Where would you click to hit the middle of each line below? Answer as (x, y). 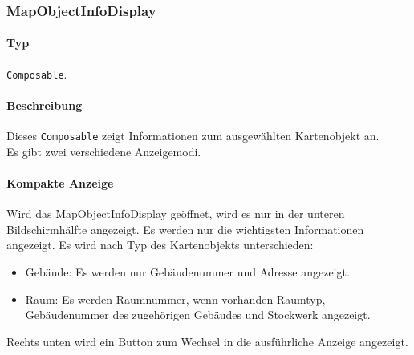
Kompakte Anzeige (60, 182)
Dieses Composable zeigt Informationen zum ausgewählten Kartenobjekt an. (193, 136)
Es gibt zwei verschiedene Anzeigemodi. (104, 151)
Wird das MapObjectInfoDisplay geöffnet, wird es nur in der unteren (176, 214)
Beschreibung (45, 105)
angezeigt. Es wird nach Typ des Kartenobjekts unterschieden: (160, 245)
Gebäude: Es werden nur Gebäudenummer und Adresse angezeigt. (187, 271)
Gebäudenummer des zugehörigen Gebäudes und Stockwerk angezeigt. (198, 315)
